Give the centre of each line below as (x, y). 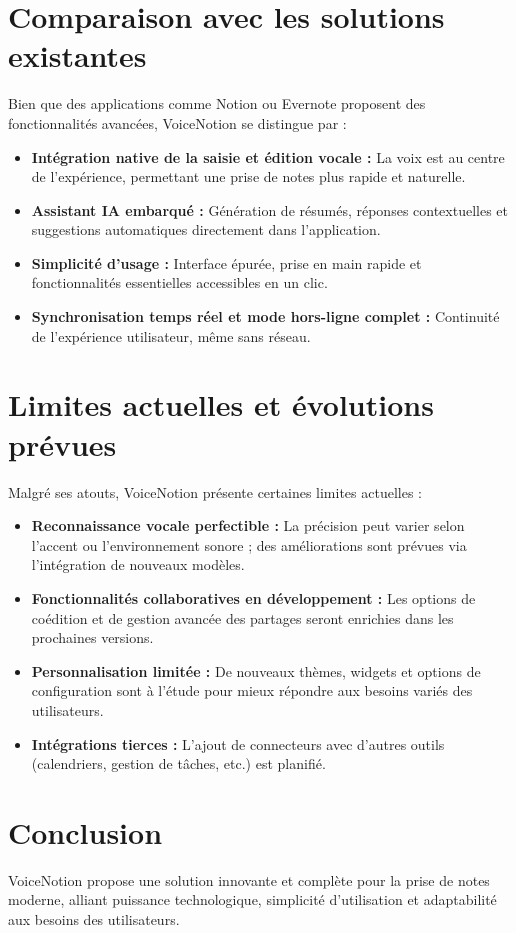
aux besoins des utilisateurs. (94, 919)
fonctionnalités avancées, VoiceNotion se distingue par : (177, 122)
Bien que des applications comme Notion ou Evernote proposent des (217, 103)
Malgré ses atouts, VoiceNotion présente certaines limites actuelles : (215, 491)
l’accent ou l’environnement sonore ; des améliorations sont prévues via (249, 544)
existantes (77, 55)
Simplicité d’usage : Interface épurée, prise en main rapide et (226, 262)
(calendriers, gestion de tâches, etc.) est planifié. (178, 763)
